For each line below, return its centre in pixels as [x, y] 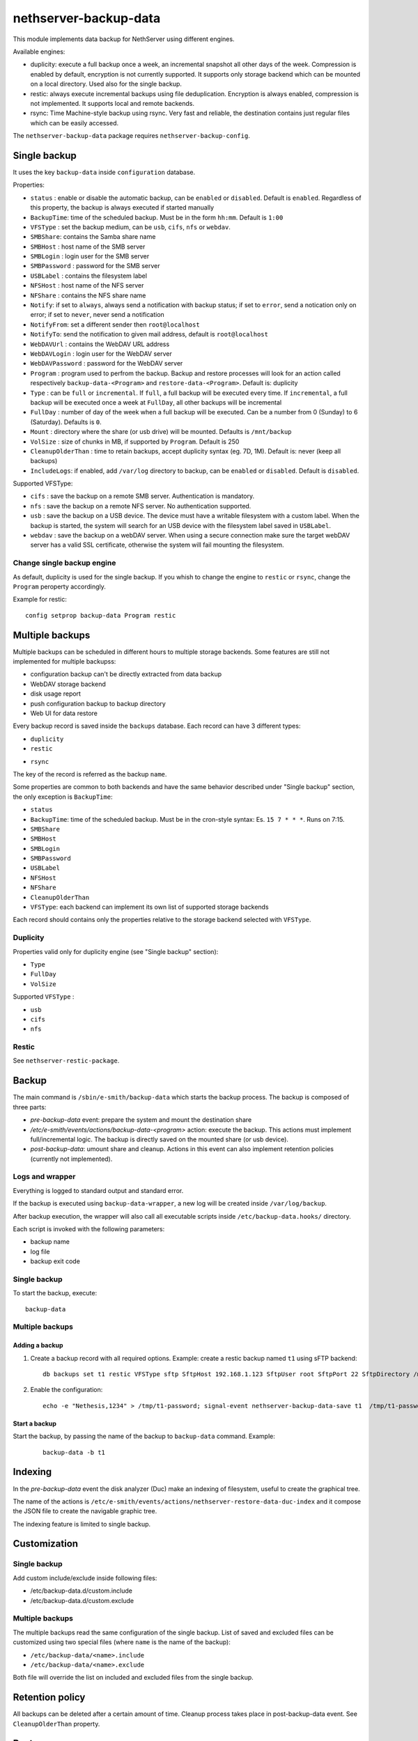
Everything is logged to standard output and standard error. [98, 1190]
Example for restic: [40, 600]
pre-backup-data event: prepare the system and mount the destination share [141, 1120]
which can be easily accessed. [74, 123]
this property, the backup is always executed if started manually [122, 208]
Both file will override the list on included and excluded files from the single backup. [133, 1678]
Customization [46, 1544]
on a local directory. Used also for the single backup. [106, 84]
